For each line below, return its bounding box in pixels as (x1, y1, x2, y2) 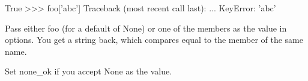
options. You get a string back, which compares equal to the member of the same (5, 33, 303, 46)
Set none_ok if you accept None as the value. (5, 65, 172, 77)
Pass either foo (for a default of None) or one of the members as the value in (5, 21, 287, 34)
